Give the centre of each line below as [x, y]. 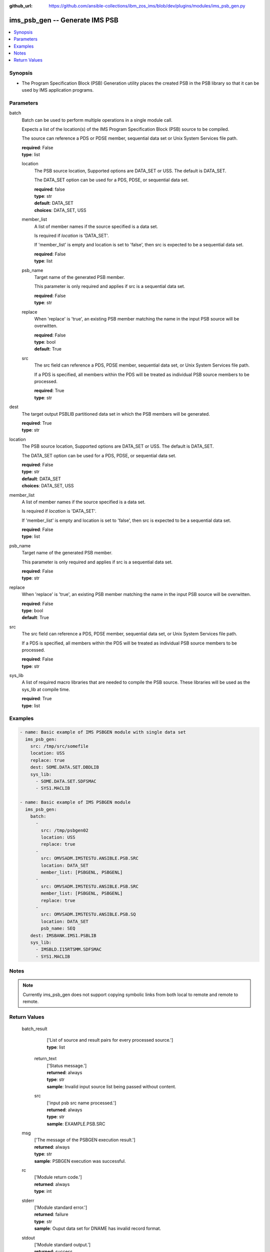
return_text [45, 1059]
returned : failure [51, 1214]
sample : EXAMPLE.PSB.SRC [76, 1124]
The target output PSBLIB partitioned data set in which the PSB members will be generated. [116, 414]
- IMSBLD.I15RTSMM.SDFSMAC [69, 950]
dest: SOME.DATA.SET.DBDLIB [65, 767]
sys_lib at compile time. [46, 689]
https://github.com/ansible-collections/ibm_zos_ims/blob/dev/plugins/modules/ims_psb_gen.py [147, 6]
